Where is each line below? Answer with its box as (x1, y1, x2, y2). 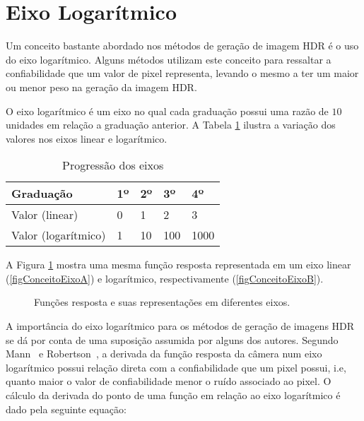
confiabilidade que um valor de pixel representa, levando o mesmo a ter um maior (6, 66, 359, 81)
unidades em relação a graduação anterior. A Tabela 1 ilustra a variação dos (6, 117, 336, 132)
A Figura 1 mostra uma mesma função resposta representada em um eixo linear (6, 257, 351, 272)
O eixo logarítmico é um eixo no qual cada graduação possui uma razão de (6, 103, 329, 118)
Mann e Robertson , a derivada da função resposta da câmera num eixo (6, 346, 322, 361)
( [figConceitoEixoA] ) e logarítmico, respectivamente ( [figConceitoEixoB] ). (6, 271, 324, 285)
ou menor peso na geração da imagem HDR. (6, 79, 197, 94)
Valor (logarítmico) (11, 227, 106, 244)
